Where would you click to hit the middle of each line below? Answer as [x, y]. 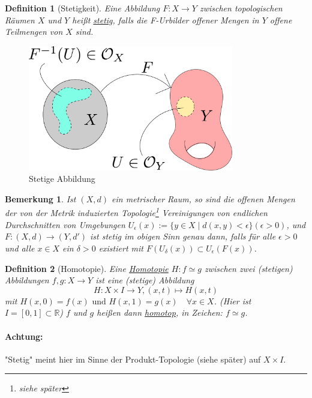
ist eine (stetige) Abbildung [145, 280]
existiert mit [121, 248]
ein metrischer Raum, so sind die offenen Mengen [203, 198]
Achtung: [24, 336]
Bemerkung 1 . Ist [40, 198]
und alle [20, 248]
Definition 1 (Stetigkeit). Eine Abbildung [82, 8]
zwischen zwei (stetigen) [248, 268]
